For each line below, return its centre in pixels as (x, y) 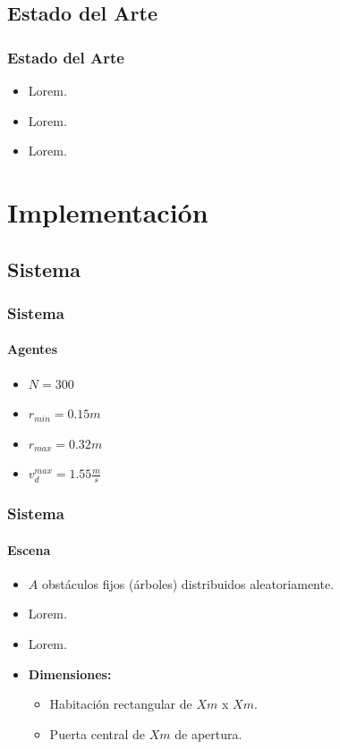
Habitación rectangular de (121, 704)
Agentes (33, 349)
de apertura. (208, 733)
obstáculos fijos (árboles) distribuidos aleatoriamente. (188, 583)
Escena (29, 549)
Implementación (108, 211)
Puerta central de (98, 733)
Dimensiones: (70, 673)
